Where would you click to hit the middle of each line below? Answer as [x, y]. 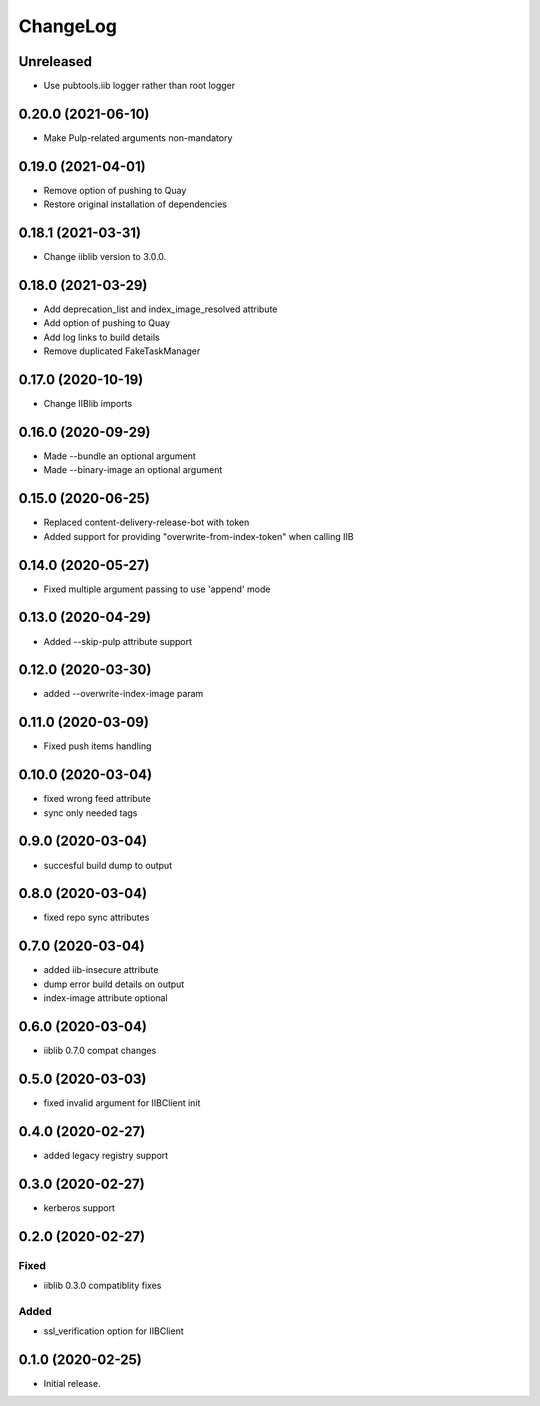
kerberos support [79, 1207]
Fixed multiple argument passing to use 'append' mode [157, 589]
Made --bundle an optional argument [120, 456]
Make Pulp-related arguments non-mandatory [138, 137]
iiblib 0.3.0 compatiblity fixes [102, 1285]
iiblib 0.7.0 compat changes [100, 1051]
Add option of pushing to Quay [106, 323]
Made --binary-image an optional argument [133, 470]
